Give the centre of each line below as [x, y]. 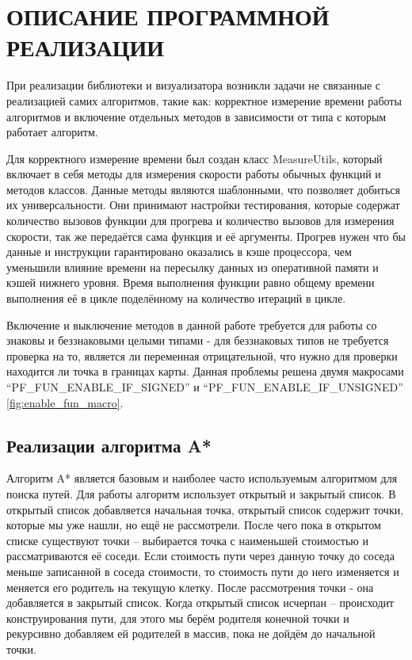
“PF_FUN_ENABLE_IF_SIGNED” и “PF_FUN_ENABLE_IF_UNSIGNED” [205, 387]
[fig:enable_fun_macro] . [65, 402]
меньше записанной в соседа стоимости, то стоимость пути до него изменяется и [203, 571]
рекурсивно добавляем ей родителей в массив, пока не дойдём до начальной [191, 633]
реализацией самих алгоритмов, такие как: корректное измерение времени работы [204, 100]
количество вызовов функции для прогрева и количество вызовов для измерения [200, 221]
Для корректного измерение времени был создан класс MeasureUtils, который [195, 158]
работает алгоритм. [52, 132]
